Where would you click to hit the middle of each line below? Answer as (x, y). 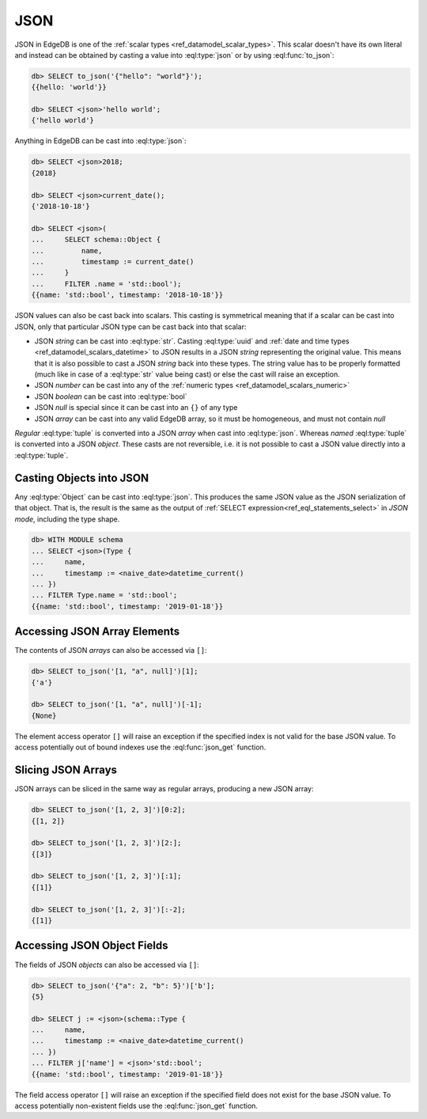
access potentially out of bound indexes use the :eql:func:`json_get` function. (140, 747)
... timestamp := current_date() (113, 262)
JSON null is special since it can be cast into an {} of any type (136, 408)
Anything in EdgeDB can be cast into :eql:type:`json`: (100, 141)
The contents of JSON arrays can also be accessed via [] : (111, 651)
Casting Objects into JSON (82, 478)
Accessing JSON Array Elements (97, 632)
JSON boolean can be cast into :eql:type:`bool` (111, 396)
